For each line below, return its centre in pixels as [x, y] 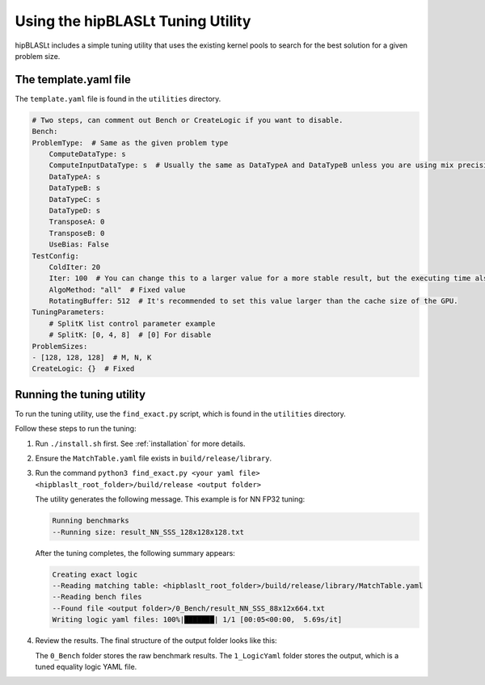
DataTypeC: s [75, 199]
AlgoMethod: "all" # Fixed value [117, 290]
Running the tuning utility [80, 395]
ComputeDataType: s [88, 154]
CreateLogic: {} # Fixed [83, 369]
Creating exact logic [95, 574]
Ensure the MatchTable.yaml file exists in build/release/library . [154, 458]
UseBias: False [79, 245]
